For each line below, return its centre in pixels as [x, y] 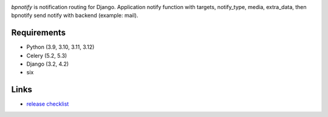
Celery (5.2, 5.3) [47, 55]
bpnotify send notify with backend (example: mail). [75, 16]
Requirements [39, 33]
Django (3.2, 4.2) [48, 64]
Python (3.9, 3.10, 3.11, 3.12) [60, 47]
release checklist [48, 104]
